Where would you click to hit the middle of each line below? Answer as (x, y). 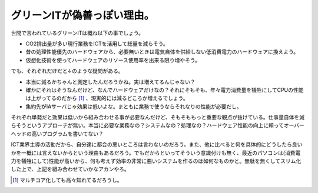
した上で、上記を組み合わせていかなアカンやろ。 (70, 169)
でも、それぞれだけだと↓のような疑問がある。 (67, 71)
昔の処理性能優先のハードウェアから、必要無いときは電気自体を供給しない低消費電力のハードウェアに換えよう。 (162, 52)
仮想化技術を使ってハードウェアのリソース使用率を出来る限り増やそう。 (113, 60)
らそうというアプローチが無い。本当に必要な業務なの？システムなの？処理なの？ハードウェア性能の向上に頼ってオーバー (158, 125)
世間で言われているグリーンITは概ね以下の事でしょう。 (77, 33)
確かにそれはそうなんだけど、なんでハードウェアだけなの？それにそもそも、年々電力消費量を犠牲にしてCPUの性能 (165, 90)
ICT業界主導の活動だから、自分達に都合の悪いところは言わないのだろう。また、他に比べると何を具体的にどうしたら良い (157, 145)
